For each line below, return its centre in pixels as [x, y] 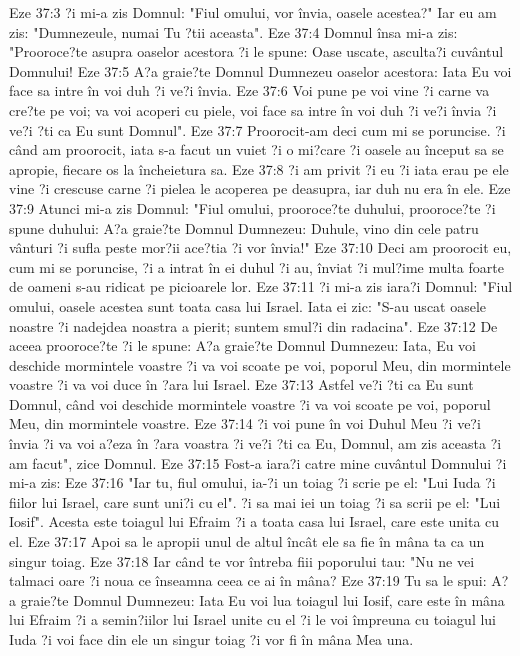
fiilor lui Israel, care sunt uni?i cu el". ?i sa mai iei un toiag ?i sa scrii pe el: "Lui [255, 501]
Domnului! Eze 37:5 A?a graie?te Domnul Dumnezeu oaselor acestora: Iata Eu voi [260, 70]
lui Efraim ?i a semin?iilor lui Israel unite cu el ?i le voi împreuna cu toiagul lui [253, 619]
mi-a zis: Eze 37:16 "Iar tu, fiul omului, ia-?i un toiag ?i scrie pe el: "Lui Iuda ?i [252, 482]
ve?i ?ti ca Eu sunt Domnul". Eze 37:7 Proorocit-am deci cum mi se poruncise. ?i [257, 129]
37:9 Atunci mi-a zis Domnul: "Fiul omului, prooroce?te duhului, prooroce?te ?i [252, 207]
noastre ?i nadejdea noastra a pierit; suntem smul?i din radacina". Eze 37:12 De [253, 325]
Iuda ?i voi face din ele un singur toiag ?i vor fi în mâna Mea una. [211, 639]
